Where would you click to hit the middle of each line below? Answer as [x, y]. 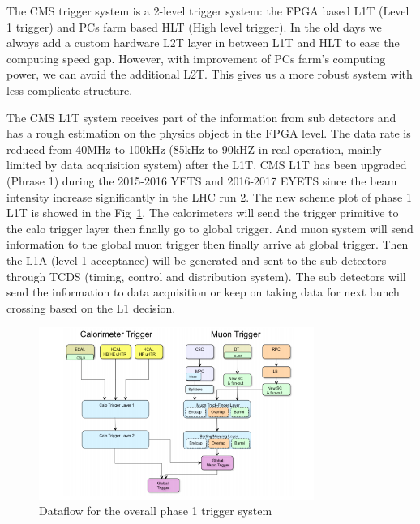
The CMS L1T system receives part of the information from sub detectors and [201, 117]
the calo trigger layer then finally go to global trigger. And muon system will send [210, 228]
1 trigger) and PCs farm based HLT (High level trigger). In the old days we [194, 26]
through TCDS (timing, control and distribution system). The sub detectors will [206, 276]
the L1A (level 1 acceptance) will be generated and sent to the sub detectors [197, 260]
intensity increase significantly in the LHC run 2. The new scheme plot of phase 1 [209, 196]
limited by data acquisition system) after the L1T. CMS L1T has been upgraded [207, 165]
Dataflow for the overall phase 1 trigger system [156, 511]
